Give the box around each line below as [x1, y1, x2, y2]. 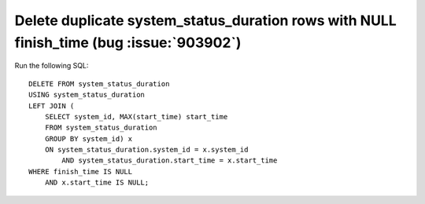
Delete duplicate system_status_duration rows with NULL [14, 12, 397, 29]
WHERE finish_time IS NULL [28, 167, 133, 176]
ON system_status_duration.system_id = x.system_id [44, 145, 249, 155]
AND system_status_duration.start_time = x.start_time [61, 156, 278, 165]
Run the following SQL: [14, 61, 89, 71]
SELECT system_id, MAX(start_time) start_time [44, 112, 228, 121]
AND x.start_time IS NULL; [44, 178, 150, 188]
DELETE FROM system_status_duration [28, 79, 170, 88]
